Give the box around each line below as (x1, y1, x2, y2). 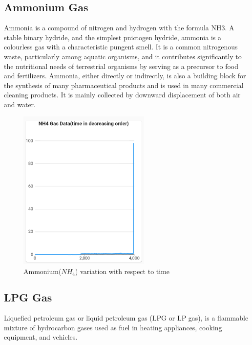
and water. (4, 99, 36, 109)
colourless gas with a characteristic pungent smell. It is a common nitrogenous (4, 42, 238, 52)
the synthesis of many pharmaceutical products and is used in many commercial (4, 80, 244, 90)
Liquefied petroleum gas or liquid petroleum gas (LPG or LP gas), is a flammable (4, 313, 249, 323)
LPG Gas (4, 290, 52, 305)
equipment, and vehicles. (4, 332, 78, 342)
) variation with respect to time (75, 266, 170, 276)
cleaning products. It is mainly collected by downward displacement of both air (4, 90, 241, 100)
